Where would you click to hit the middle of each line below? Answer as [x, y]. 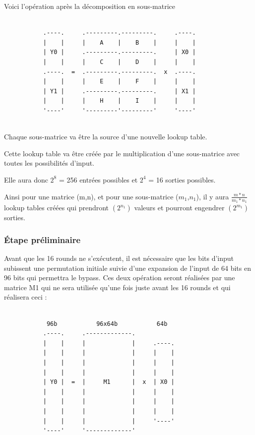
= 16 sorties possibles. [182, 179]
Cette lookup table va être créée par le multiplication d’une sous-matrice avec [122, 153]
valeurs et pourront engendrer [179, 208]
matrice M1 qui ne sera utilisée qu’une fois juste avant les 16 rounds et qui [117, 287]
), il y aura [213, 196]
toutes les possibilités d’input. [49, 163]
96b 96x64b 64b [107, 324]
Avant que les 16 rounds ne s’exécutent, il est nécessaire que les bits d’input [119, 258]
